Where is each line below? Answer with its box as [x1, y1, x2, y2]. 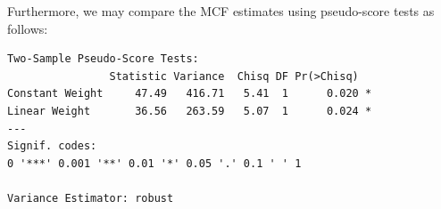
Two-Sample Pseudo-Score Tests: [7, 52, 199, 66]
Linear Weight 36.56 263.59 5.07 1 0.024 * [7, 104, 372, 117]
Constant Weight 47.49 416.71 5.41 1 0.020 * [7, 87, 372, 100]
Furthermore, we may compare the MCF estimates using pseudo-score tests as [7, 2, 435, 20]
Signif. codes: [7, 140, 97, 153]
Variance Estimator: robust [7, 191, 174, 205]
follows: [7, 19, 48, 37]
